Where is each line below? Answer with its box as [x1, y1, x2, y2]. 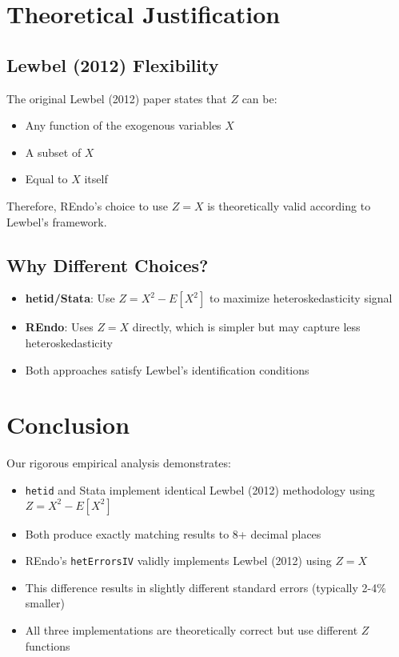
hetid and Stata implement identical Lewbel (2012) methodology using [25, 481, 375, 498]
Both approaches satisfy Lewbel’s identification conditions [25, 361, 309, 378]
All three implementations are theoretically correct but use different [25, 621, 358, 638]
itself [84, 170, 108, 187]
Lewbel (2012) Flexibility [6, 52, 219, 77]
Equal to [25, 170, 68, 187]
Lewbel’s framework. [6, 213, 107, 230]
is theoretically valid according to [207, 197, 371, 214]
